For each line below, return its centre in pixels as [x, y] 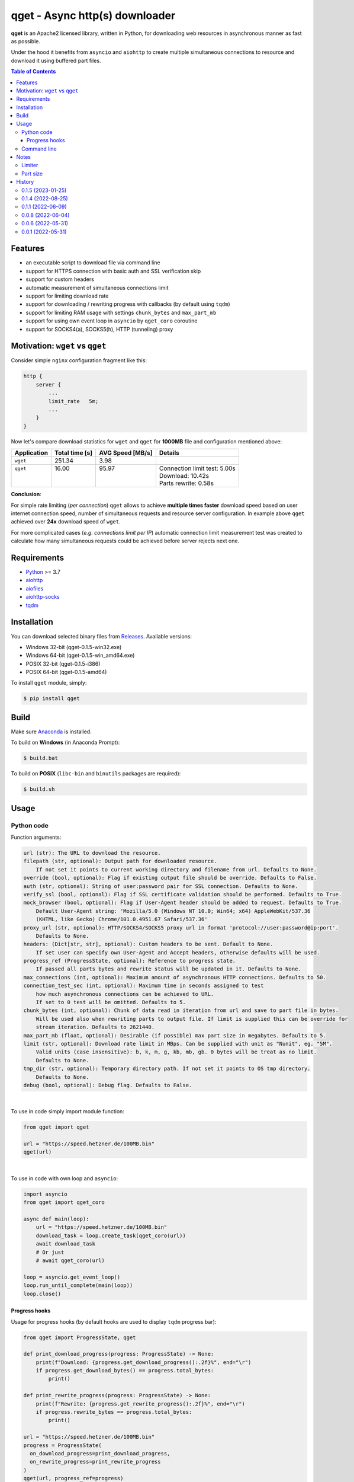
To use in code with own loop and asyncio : [65, 1178]
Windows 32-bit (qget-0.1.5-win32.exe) [74, 647]
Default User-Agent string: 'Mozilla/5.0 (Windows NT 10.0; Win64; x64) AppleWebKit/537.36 [173, 911]
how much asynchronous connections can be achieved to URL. [125, 994]
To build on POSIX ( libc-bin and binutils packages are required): [96, 774]
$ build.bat [41, 758]
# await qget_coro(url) [70, 1260]
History [25, 182]
